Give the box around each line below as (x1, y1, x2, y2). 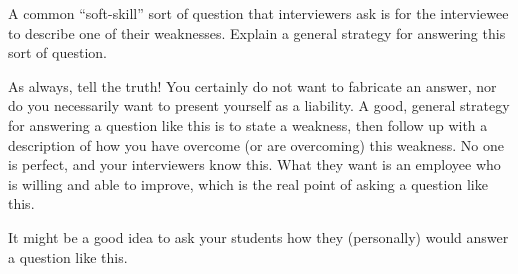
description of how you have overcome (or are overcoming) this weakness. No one (8, 134, 504, 155)
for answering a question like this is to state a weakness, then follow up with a (8, 114, 488, 135)
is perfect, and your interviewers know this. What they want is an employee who (8, 154, 501, 175)
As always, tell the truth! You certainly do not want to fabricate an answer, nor (8, 75, 497, 96)
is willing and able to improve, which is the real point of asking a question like (8, 173, 488, 194)
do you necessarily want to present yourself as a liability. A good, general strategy (8, 95, 510, 116)
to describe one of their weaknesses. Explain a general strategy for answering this (8, 22, 506, 43)
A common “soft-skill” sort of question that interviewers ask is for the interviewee (8, 3, 509, 23)
